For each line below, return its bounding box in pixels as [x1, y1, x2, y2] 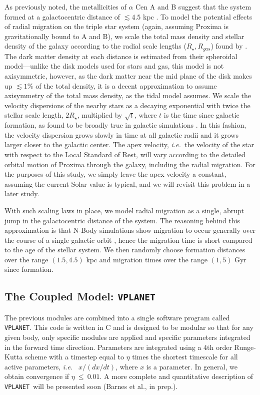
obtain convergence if [4, 371, 69, 381]
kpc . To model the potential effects [143, 11, 252, 22]
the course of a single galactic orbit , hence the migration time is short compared [4, 234, 252, 245]
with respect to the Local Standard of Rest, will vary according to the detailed [4, 149, 245, 159]
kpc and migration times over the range [86, 254, 207, 264]
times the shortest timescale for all [132, 351, 238, 362]
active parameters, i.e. [4, 361, 73, 371]
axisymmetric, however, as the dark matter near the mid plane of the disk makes [4, 71, 252, 81]
